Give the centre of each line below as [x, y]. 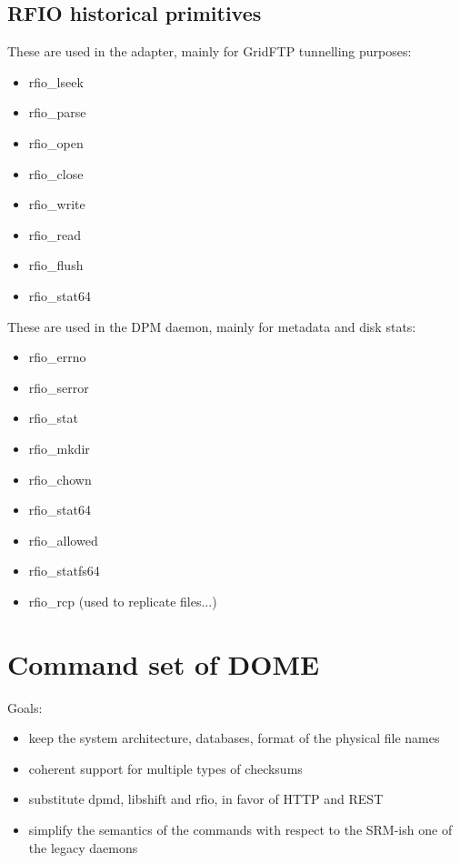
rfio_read [55, 234]
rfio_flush [56, 265]
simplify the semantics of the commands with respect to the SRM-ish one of [240, 829]
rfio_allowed [63, 540]
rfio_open [56, 142]
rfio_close [56, 173]
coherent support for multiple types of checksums [165, 768]
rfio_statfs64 [64, 571]
